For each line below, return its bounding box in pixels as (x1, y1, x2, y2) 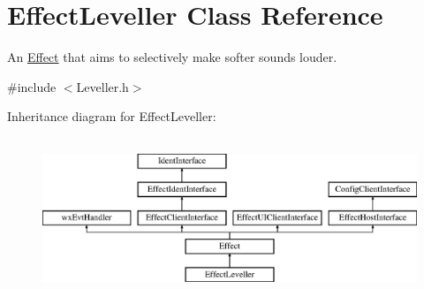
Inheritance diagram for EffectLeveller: (7, 107, 216, 125)
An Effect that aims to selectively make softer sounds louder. (7, 48, 337, 66)
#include (7, 77, 57, 95)
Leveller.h (76, 77, 129, 95)
